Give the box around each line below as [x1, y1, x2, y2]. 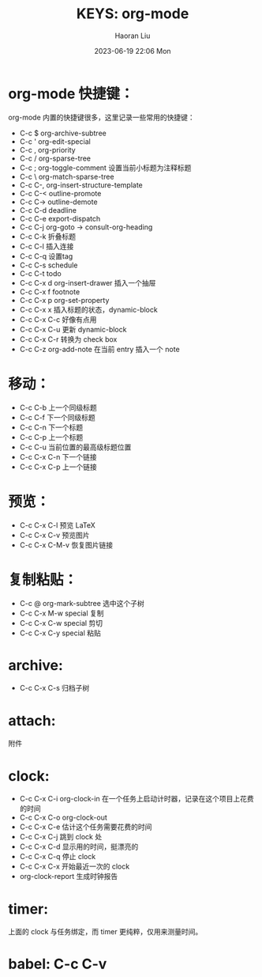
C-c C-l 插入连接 [19, 241, 74, 251]
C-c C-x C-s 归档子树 [19, 684, 90, 693]
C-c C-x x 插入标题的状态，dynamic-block [19, 305, 158, 314]
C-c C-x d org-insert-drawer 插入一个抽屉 [19, 278, 156, 287]
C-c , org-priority [19, 145, 77, 154]
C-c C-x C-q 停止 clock [19, 852, 96, 862]
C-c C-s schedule [19, 260, 78, 270]
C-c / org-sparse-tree [19, 153, 92, 163]
